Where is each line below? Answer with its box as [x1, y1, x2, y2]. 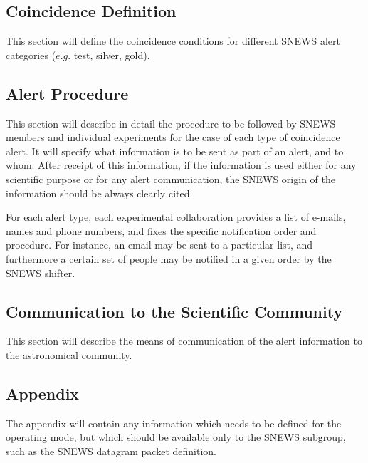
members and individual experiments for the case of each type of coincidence [6, 130, 340, 145]
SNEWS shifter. [6, 265, 75, 280]
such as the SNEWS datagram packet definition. [6, 443, 216, 458]
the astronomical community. [6, 347, 132, 362]
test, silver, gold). [73, 47, 150, 62]
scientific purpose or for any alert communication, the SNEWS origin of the [6, 171, 335, 186]
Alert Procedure [6, 82, 129, 104]
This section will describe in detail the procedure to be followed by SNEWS [6, 115, 336, 130]
